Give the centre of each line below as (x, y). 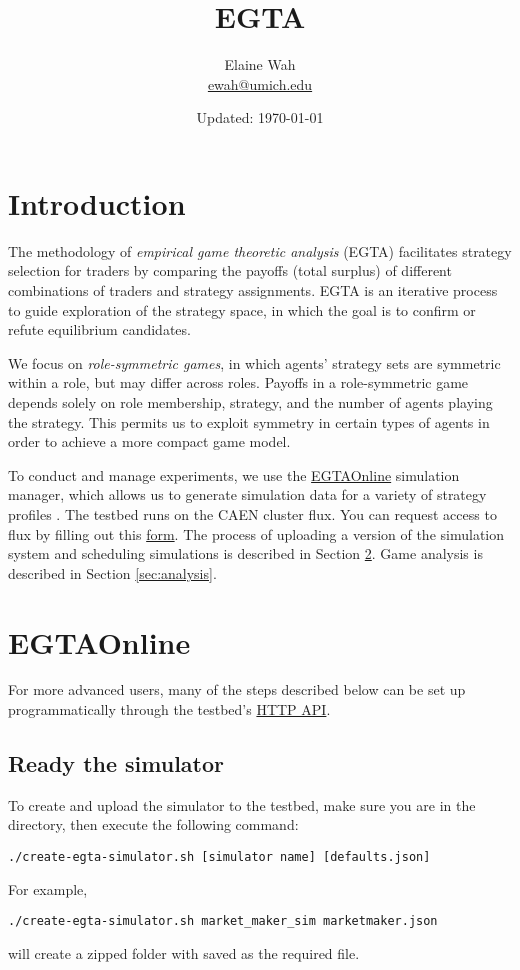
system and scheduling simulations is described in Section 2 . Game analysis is (245, 553)
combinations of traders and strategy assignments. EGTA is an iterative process (253, 290)
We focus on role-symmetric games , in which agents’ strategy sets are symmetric (254, 362)
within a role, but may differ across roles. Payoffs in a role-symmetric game (238, 382)
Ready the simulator (116, 763)
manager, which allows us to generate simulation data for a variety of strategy (247, 494)
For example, (48, 888)
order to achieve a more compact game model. (149, 441)
